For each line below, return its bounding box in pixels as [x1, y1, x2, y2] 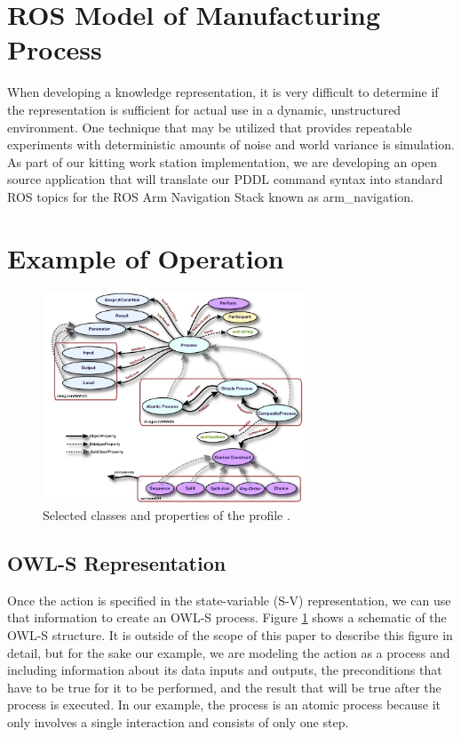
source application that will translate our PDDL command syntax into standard [7, 170, 443, 188]
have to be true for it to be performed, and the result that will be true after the [7, 677, 441, 696]
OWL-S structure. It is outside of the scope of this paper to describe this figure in [7, 626, 453, 645]
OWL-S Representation [7, 549, 227, 577]
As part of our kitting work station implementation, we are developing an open [7, 152, 438, 171]
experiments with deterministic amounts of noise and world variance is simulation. [7, 135, 455, 154]
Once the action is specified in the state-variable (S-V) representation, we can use [7, 590, 451, 609]
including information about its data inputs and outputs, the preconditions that [7, 661, 442, 679]
